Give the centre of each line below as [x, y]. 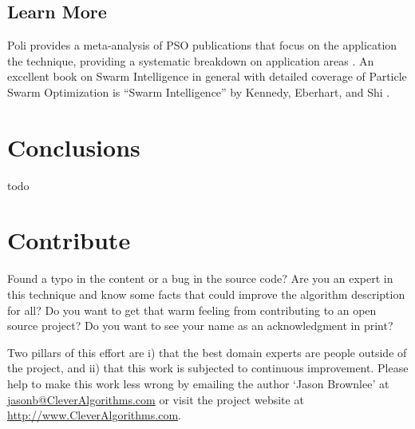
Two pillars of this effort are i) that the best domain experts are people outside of [207, 352]
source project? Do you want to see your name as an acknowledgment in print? [200, 326]
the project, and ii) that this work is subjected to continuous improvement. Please [208, 368]
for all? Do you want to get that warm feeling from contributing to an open [192, 310]
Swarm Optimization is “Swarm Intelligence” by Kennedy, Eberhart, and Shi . [199, 91]
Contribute [69, 240]
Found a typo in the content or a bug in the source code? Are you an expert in [200, 278]
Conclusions [74, 147]
